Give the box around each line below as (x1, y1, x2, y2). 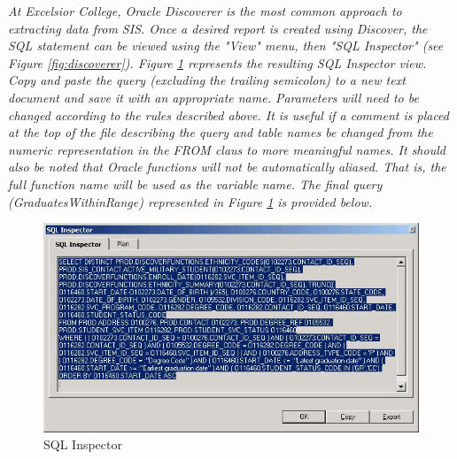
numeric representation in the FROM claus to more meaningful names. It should (8, 140, 445, 158)
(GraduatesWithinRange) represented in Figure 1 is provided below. (8, 192, 373, 210)
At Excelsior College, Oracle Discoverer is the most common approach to (8, 2, 402, 19)
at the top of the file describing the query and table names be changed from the (8, 123, 433, 142)
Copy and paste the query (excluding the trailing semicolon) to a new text (8, 71, 406, 89)
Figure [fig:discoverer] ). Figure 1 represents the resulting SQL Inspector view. (8, 53, 427, 72)
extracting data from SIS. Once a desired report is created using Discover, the (8, 19, 428, 37)
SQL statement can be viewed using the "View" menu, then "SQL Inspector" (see (8, 36, 444, 55)
